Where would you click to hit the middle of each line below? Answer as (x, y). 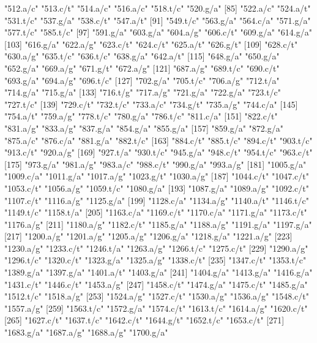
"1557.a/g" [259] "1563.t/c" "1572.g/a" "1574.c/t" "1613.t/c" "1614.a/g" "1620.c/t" (156, 308)
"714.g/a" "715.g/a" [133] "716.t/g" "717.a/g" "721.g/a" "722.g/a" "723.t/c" (143, 92)
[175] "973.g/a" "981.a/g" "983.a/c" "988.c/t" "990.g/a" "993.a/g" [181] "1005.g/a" (155, 164)
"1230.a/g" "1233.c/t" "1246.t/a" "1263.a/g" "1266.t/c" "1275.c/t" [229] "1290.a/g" (156, 248)
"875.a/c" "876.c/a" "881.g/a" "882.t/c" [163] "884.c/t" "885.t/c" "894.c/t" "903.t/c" (158, 140)
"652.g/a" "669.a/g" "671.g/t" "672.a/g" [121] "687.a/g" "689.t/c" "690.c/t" (142, 68)
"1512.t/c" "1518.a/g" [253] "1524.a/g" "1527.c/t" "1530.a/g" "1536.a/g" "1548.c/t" (157, 296)
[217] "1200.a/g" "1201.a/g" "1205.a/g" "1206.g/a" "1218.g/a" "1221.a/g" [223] (148, 236)
